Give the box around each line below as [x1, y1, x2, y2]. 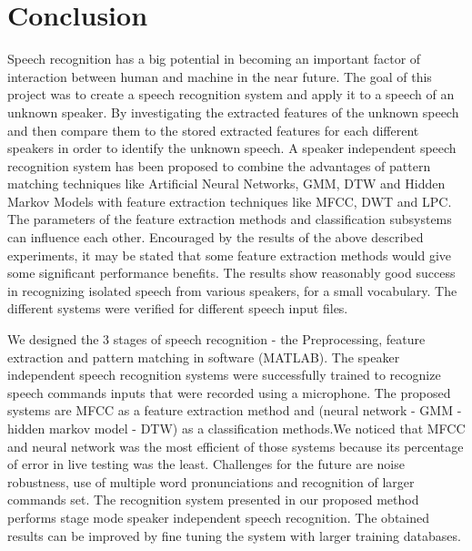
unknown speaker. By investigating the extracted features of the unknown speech [7, 102, 459, 121]
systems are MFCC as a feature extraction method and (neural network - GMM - [7, 401, 462, 420]
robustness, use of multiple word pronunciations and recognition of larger [7, 472, 415, 491]
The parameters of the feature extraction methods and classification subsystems [7, 209, 452, 229]
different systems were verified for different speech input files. [7, 299, 348, 318]
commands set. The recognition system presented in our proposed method [7, 490, 419, 509]
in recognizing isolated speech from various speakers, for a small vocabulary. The [7, 281, 457, 300]
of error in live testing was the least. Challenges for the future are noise [7, 454, 405, 474]
